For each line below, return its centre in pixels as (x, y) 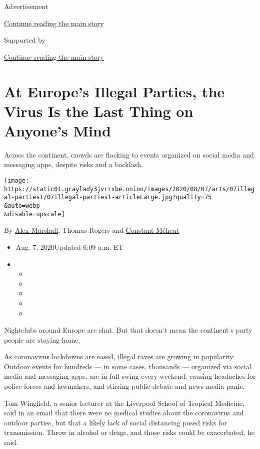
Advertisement (26, 6)
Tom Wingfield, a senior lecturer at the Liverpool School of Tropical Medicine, (124, 403)
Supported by (25, 40)
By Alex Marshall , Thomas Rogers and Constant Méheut (92, 230)
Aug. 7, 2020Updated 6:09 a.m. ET (69, 247)
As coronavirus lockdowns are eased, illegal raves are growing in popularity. (119, 356)
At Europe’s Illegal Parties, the (114, 91)
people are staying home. (42, 339)
